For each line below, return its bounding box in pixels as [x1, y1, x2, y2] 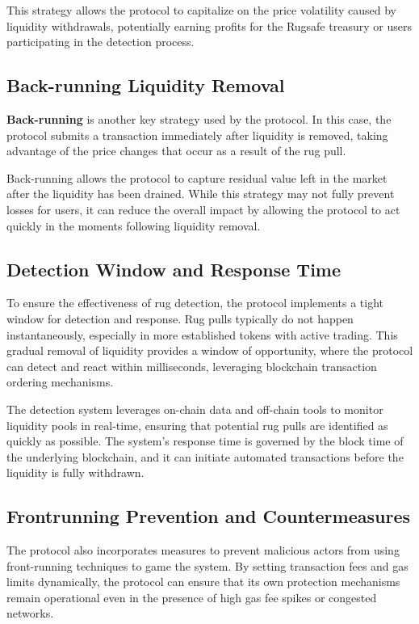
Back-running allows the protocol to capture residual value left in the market [6, 169, 388, 186]
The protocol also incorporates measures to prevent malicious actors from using [6, 542, 400, 559]
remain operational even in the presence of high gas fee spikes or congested [6, 588, 377, 605]
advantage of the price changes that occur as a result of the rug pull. [6, 142, 346, 159]
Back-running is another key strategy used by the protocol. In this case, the [6, 110, 392, 127]
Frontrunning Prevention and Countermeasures [6, 504, 410, 529]
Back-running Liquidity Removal [6, 73, 285, 98]
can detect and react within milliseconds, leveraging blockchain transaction [6, 357, 377, 374]
